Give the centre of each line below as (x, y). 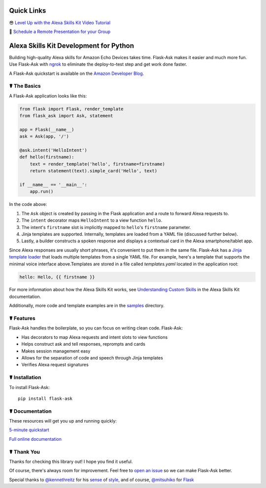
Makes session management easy (56, 351)
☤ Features (22, 319)
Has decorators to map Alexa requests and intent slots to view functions (95, 337)
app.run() (42, 192)
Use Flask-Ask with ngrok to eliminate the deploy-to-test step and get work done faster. (98, 65)
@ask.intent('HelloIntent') (53, 150)
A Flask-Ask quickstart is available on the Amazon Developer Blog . (77, 73)
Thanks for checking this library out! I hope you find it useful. (71, 461)
